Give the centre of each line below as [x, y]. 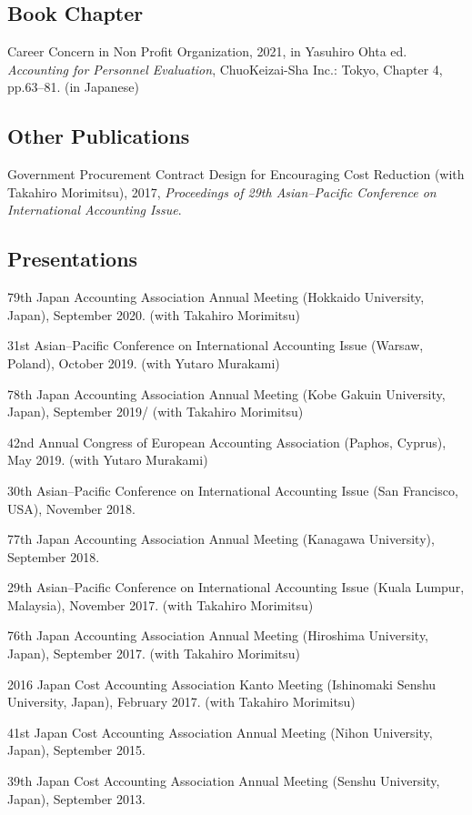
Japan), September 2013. [76, 798]
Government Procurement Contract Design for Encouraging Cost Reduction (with [236, 174]
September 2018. [54, 556]
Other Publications [99, 136]
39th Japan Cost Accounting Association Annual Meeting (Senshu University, [224, 781]
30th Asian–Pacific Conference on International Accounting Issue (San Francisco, [233, 490]
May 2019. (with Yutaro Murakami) [108, 460]
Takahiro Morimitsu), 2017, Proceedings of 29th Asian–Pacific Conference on [222, 191]
